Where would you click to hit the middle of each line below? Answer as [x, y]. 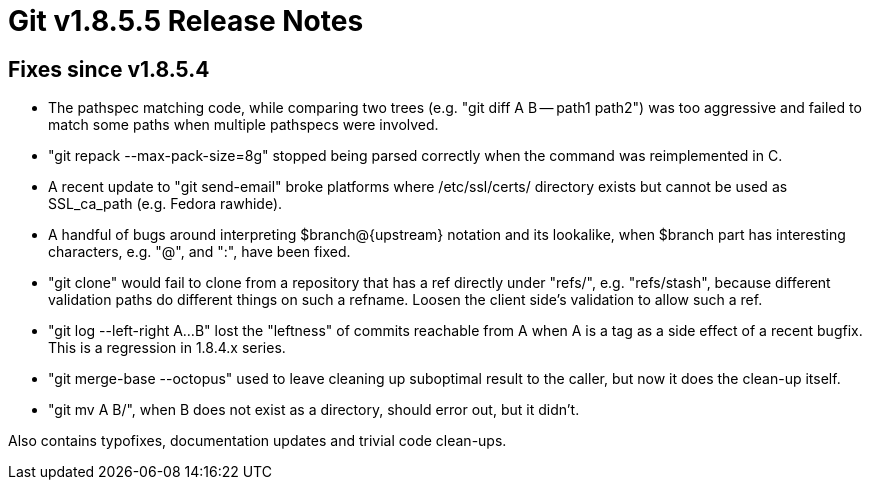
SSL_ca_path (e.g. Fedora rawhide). [165, 204]
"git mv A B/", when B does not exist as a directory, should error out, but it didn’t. [314, 410]
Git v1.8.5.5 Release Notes [186, 21]
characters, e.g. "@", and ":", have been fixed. [199, 252]
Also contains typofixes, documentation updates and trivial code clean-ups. [257, 441]
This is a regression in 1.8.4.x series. [167, 348]
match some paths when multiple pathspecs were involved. [243, 125]
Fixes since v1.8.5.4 [109, 69]
